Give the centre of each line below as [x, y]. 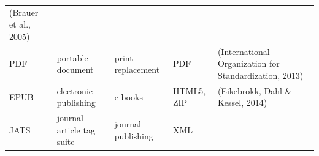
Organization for [248, 63]
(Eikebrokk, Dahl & [255, 90]
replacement [137, 69]
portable [72, 57]
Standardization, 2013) [260, 75]
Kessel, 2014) [242, 102]
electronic [75, 90]
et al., [20, 24]
